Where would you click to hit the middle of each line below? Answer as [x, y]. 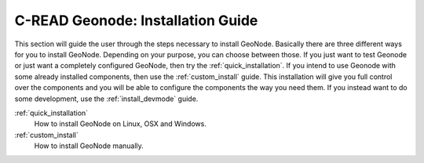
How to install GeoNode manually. [89, 146]
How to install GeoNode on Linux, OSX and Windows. [121, 124]
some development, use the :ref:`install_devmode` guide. [106, 99]
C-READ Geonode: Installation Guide [136, 20]
